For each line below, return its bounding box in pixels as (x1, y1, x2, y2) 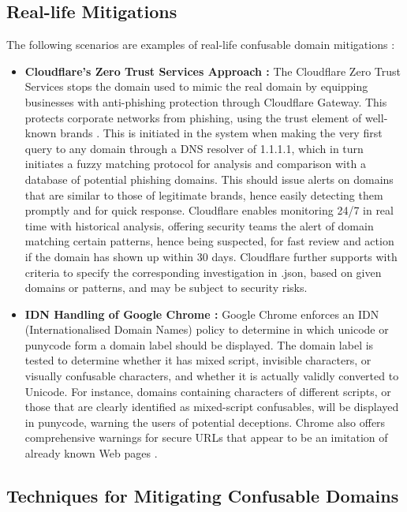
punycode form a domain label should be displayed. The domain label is (24, 336, 374, 353)
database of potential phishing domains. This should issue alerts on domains (24, 170, 394, 187)
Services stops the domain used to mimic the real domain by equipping (24, 78, 368, 95)
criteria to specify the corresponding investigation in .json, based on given (24, 263, 382, 280)
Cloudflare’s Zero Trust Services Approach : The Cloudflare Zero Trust (24, 62, 401, 79)
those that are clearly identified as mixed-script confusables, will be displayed (24, 398, 399, 415)
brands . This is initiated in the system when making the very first (60, 125, 383, 141)
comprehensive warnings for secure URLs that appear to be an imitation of (24, 429, 388, 446)
